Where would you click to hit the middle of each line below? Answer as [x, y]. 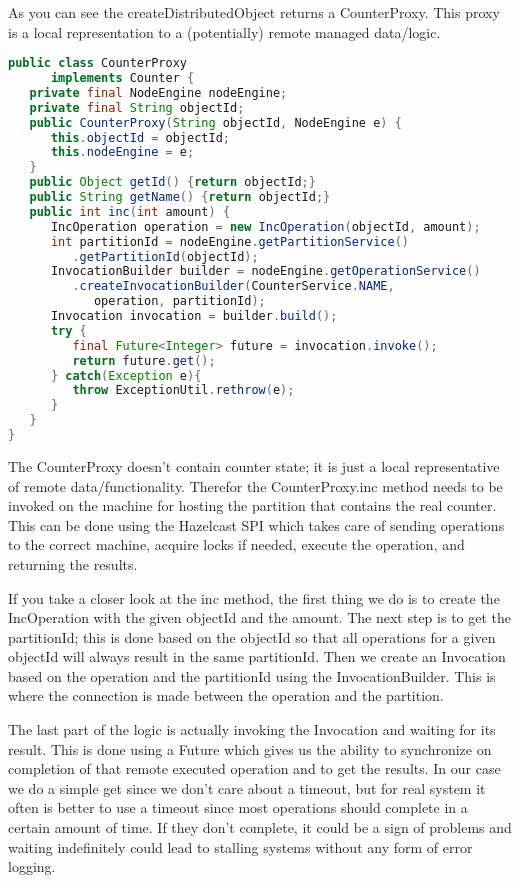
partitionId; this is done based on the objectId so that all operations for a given [252, 636]
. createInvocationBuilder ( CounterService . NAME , [233, 286]
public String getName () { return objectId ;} [180, 197]
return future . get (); [144, 360]
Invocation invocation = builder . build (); [194, 316]
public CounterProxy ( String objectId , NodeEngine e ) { [215, 122]
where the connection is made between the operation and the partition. [226, 695]
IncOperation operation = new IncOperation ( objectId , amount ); [265, 226]
